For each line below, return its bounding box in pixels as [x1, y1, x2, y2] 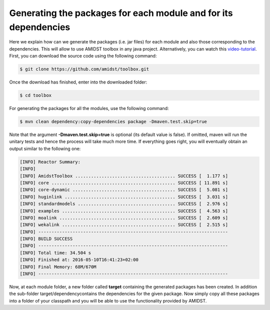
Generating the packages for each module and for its [9, 7, 233, 18]
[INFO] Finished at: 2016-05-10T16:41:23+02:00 [19, 257, 138, 262]
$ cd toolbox [19, 92, 52, 98]
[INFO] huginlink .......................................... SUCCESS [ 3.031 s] [19, 194, 228, 199]
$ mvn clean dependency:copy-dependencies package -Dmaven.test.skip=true [19, 119, 207, 124]
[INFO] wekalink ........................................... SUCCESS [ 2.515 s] [19, 222, 228, 227]
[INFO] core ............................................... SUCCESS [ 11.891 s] [19, 180, 228, 185]
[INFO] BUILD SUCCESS [19, 236, 73, 242]
